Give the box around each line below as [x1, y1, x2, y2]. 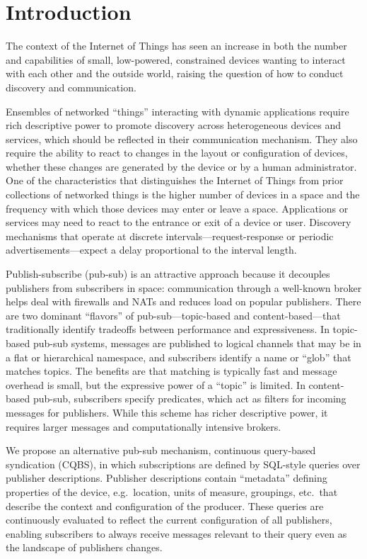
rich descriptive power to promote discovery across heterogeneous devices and [6, 118, 341, 132]
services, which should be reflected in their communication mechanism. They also [6, 131, 358, 146]
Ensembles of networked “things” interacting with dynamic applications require [6, 103, 349, 118]
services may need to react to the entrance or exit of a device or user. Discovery [6, 215, 351, 230]
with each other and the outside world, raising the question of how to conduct [6, 66, 344, 81]
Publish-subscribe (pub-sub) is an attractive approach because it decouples [6, 266, 330, 281]
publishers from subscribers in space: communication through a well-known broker [6, 280, 362, 295]
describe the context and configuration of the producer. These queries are [6, 498, 324, 513]
